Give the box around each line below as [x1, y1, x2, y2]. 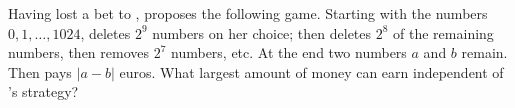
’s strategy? [8, 81, 79, 102]
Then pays [8, 61, 72, 82]
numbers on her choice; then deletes [152, 22, 372, 43]
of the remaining [393, 22, 494, 43]
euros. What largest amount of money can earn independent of [119, 61, 504, 82]
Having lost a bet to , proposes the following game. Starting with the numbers [8, 3, 488, 23]
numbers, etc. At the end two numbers [171, 42, 407, 63]
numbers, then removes [8, 42, 149, 63]
